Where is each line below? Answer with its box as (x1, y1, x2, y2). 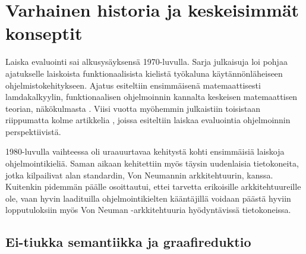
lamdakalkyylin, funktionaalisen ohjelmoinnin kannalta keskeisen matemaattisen (5, 90, 298, 103)
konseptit (5, 21, 83, 45)
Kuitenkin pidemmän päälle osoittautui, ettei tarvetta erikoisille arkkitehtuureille (5, 180, 301, 193)
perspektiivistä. (5, 125, 61, 137)
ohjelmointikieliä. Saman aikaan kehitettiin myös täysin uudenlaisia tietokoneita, (5, 157, 299, 170)
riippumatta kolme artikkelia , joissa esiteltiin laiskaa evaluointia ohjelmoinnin (5, 114, 291, 126)
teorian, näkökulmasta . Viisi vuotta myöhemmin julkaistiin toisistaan (5, 102, 261, 114)
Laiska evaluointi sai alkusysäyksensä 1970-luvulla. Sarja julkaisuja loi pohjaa (5, 55, 288, 68)
